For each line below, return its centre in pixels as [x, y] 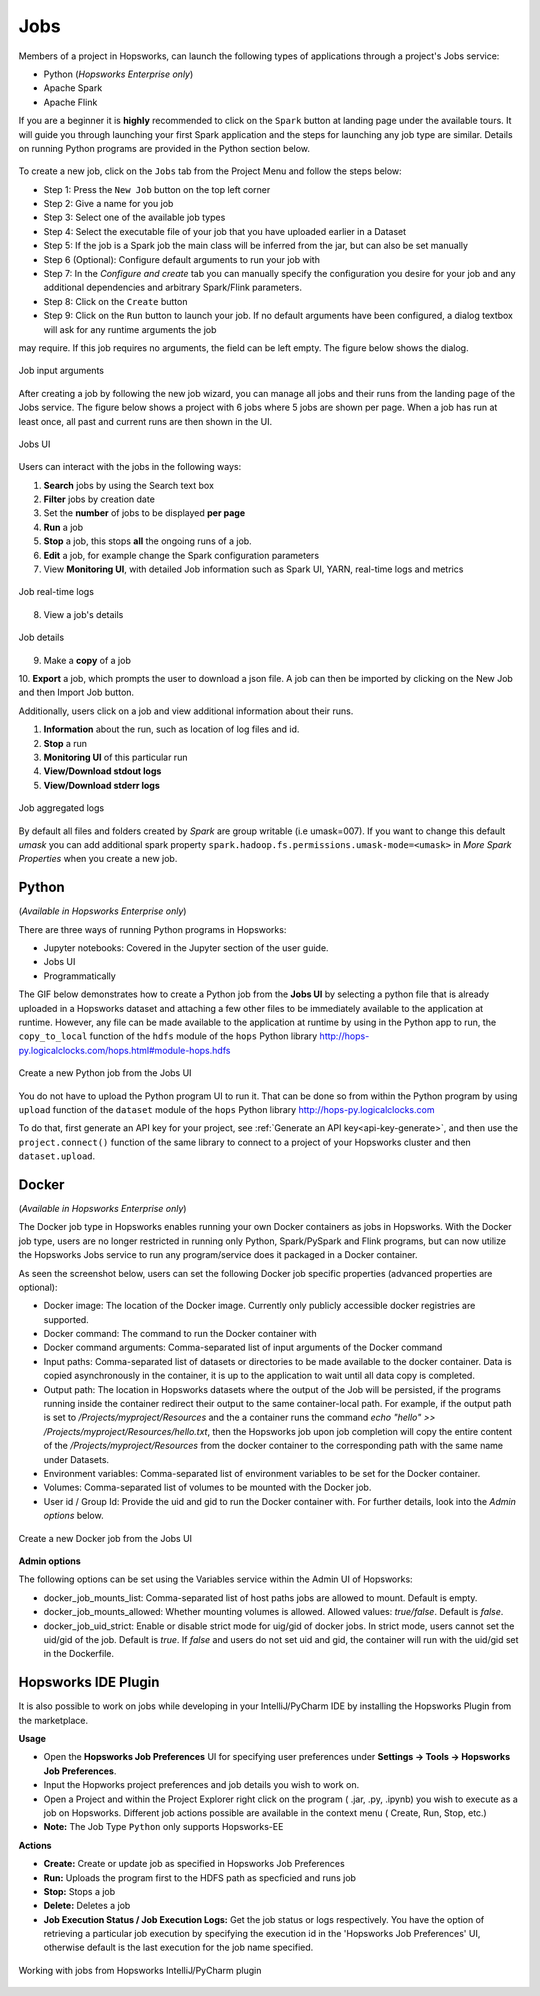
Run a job [63, 527]
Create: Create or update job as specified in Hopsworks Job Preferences [194, 1864]
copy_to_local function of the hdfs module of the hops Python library [168, 1036]
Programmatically [80, 976]
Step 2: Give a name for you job [108, 204]
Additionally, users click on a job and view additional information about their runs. [186, 711]
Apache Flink [70, 102]
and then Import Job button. [76, 692]
